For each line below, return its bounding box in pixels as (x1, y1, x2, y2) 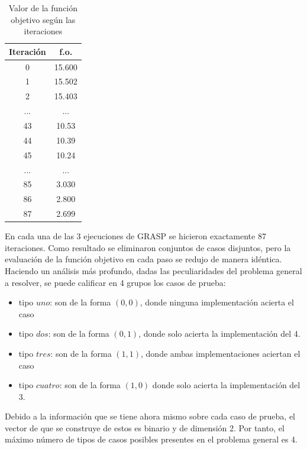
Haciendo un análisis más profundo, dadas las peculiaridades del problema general (5, 264, 302, 276)
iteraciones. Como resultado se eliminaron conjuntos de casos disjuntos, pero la (5, 241, 291, 253)
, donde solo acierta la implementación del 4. (138, 327, 300, 340)
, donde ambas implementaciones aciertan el (141, 347, 300, 359)
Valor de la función (8, 2, 78, 14)
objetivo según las (11, 13, 76, 25)
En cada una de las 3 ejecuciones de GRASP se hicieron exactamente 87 (5, 230, 266, 242)
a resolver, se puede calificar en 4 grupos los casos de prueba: (5, 276, 226, 288)
